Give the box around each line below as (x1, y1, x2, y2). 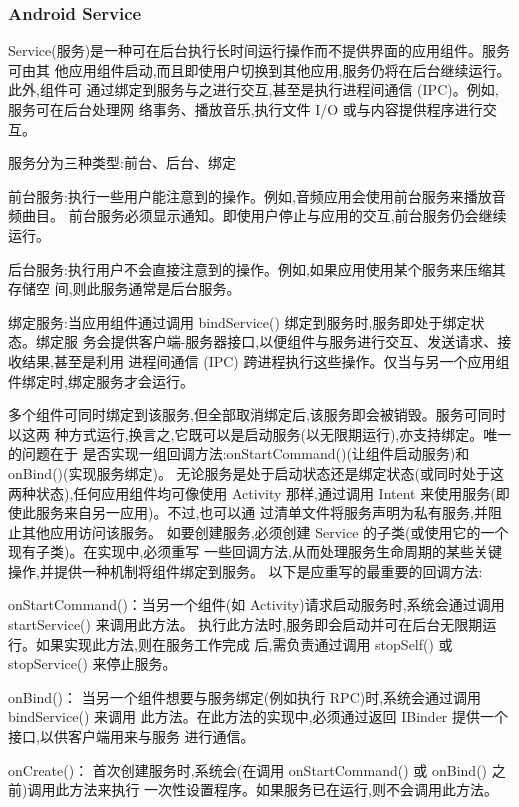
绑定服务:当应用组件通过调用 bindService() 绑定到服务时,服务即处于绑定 (8, 311, 471, 332)
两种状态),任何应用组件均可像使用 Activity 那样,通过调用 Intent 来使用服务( (8, 482, 496, 503)
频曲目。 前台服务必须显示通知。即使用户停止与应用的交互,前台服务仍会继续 (8, 205, 507, 226)
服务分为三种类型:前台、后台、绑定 (8, 152, 236, 173)
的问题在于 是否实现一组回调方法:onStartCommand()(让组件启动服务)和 (8, 443, 470, 464)
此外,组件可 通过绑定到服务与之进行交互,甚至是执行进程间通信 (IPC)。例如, (8, 79, 499, 100)
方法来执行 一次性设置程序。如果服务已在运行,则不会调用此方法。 (69, 779, 498, 800)
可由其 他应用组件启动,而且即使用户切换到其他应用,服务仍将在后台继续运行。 (8, 59, 511, 80)
